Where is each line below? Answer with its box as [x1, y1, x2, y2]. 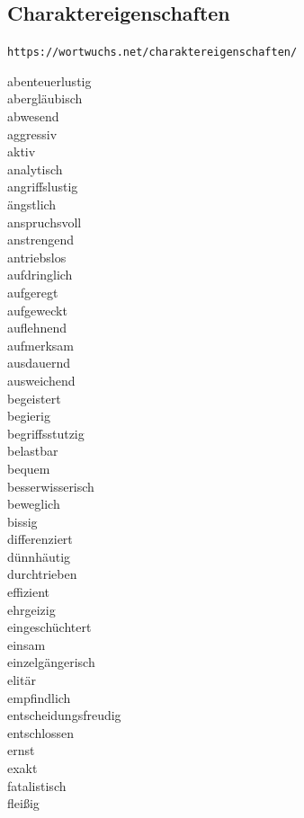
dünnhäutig [7, 547, 71, 565]
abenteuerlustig [7, 71, 92, 90]
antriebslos [7, 247, 67, 266]
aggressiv [7, 124, 58, 143]
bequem [7, 458, 50, 477]
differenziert [7, 529, 73, 548]
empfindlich [7, 688, 71, 707]
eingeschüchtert [7, 618, 92, 636]
